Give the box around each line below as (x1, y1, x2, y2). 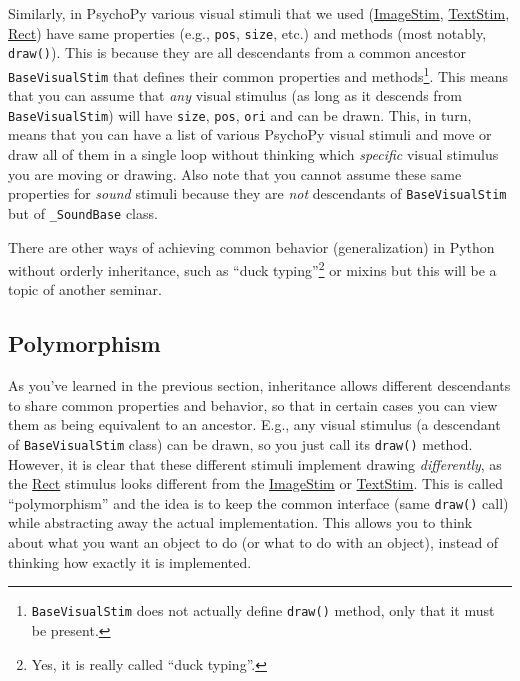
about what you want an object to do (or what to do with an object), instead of (8, 532, 499, 553)
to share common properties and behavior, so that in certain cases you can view (8, 394, 498, 415)
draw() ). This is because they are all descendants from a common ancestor (8, 42, 467, 63)
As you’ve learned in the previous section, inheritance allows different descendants (8, 375, 511, 396)
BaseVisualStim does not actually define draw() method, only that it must (31, 600, 495, 621)
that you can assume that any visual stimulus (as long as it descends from (8, 85, 462, 106)
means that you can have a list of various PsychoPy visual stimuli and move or (8, 124, 492, 145)
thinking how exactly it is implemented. (8, 551, 252, 572)
